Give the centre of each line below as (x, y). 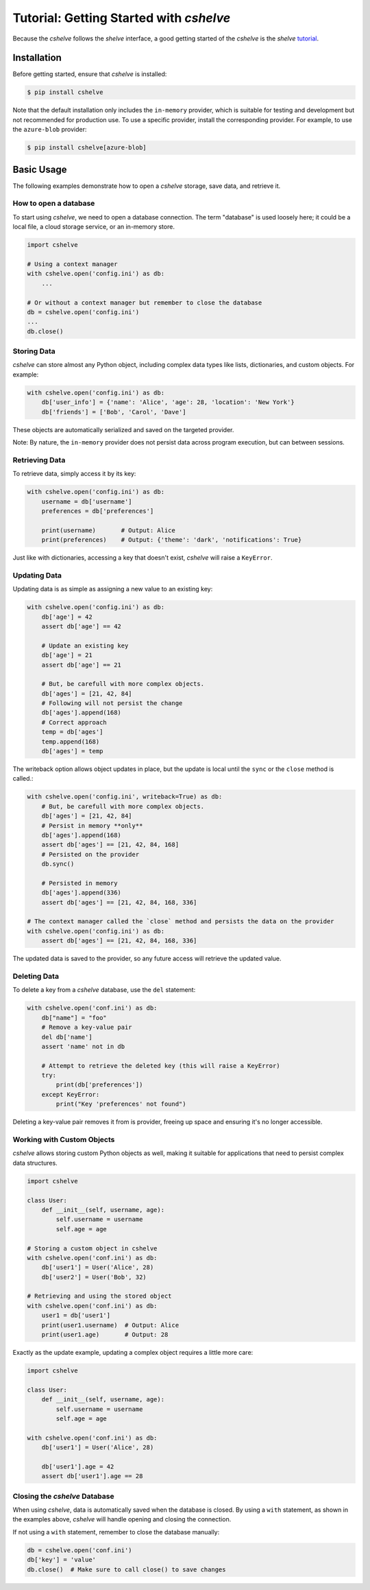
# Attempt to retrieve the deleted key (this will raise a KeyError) (161, 1066)
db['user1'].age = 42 (78, 1467)
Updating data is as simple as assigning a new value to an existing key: (113, 589)
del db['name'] (67, 1037)
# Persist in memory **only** (92, 826)
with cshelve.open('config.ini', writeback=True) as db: (125, 797)
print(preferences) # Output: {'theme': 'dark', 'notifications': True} (172, 540)
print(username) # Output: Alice (109, 530)
